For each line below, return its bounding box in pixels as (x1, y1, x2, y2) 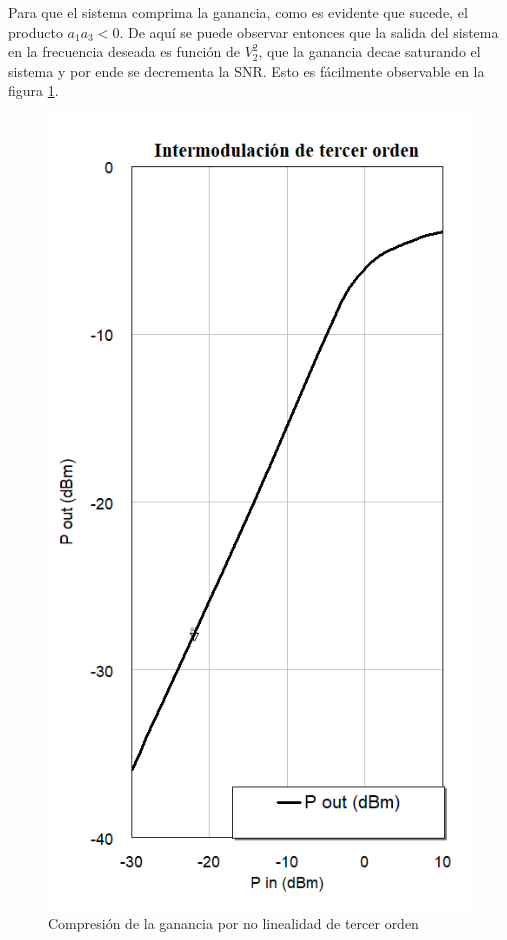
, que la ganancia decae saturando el (258, 41, 481, 62)
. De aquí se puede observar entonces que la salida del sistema (119, 21, 499, 42)
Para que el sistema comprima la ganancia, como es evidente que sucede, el (8, 2, 468, 22)
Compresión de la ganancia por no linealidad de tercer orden (48, 912, 419, 933)
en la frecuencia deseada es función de (8, 41, 240, 62)
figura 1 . (8, 80, 59, 101)
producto (8, 21, 63, 42)
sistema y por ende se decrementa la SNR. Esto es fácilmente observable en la (8, 60, 485, 81)
